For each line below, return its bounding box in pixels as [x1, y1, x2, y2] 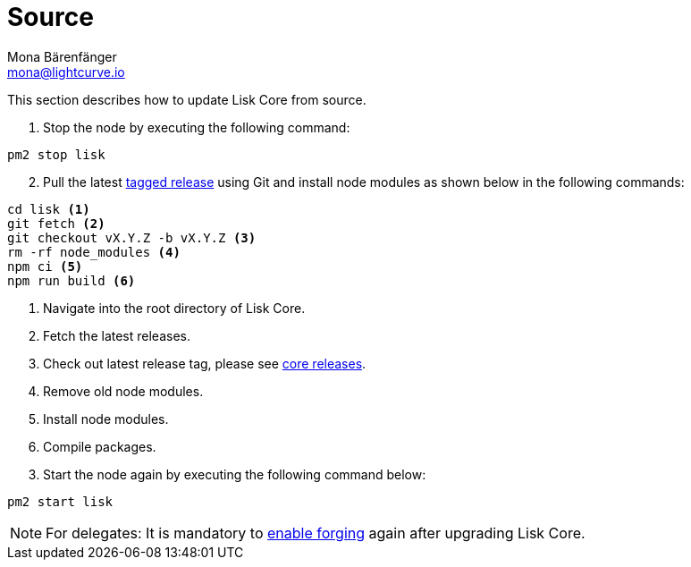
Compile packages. [43, 438, 156, 454]
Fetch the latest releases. [43, 327, 190, 343]
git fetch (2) [7, 216, 105, 231]
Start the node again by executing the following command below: [43, 466, 426, 482]
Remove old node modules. [43, 383, 204, 399]
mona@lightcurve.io [7, 63, 125, 80]
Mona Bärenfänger [7, 48, 117, 64]
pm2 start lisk [7, 494, 114, 509]
